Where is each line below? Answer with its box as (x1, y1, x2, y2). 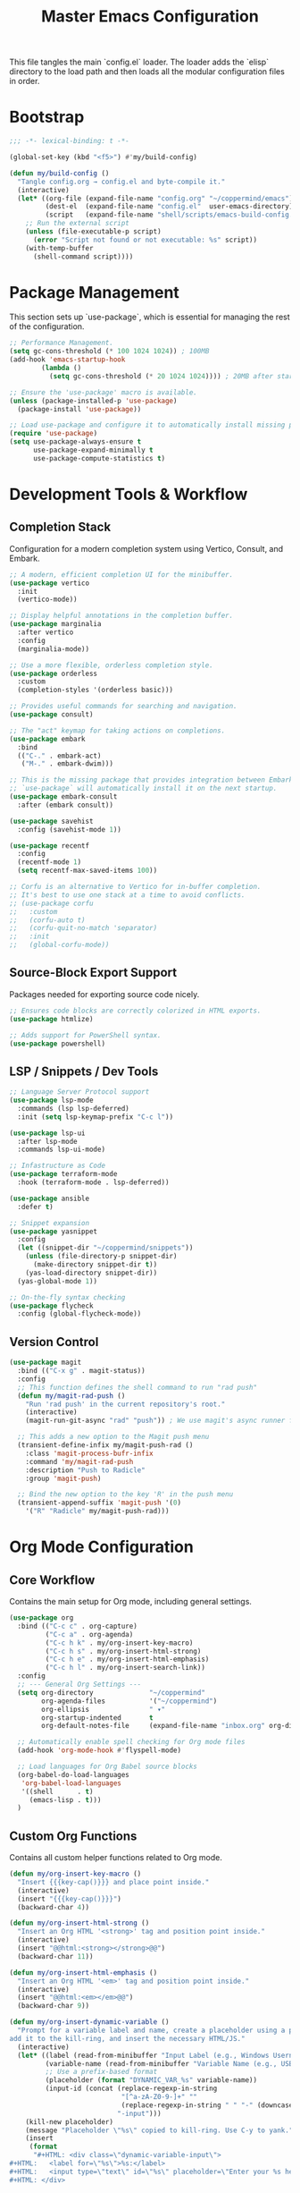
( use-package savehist (9, 817, 94, 826)
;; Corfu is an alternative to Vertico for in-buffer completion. (9, 883, 262, 892)
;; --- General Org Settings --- (17, 1680, 142, 1689)
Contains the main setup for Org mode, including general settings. (9, 1596, 253, 1606)
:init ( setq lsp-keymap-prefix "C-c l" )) (17, 1112, 174, 1122)
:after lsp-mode (17, 1137, 78, 1146)
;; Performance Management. (9, 338, 114, 348)
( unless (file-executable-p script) (25, 227, 162, 236)
